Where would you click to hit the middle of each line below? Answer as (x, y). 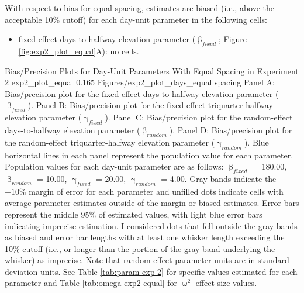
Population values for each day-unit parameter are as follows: (114, 166)
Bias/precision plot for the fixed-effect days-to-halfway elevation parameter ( (142, 93)
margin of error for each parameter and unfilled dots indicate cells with (156, 191)
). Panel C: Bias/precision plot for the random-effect (199, 117)
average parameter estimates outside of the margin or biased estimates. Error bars (152, 203)
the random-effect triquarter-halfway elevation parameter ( (110, 142)
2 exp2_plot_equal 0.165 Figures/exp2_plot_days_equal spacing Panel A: (140, 82)
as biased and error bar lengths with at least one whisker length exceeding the (145, 237)
